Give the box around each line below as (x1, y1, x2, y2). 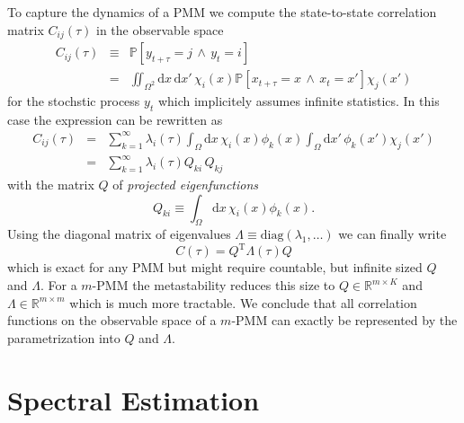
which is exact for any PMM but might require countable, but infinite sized (7, 258, 423, 277)
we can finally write (338, 225, 447, 243)
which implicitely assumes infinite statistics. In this (157, 91, 440, 110)
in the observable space (96, 20, 224, 39)
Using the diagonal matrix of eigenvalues (7, 225, 231, 243)
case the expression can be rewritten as (7, 110, 223, 128)
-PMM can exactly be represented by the (231, 311, 458, 330)
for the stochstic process (7, 91, 140, 110)
